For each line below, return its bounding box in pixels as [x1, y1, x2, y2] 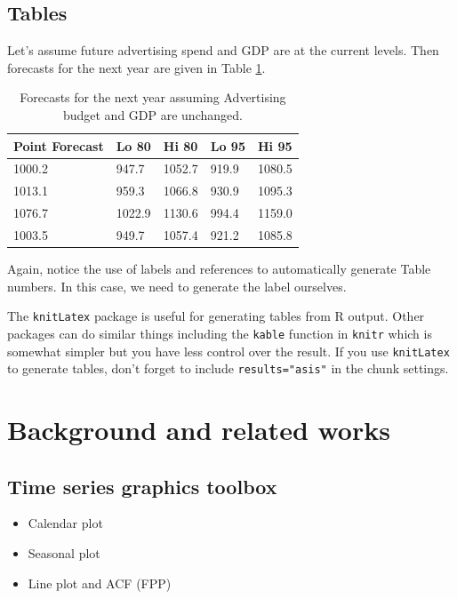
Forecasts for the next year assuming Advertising [20, 88, 286, 107]
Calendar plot [28, 514, 103, 532]
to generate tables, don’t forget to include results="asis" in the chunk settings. [7, 359, 449, 378]
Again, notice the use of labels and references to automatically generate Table [7, 260, 431, 278]
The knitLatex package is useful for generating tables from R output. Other [7, 307, 425, 325]
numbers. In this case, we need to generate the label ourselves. [7, 276, 347, 295]
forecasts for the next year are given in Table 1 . [7, 58, 266, 76]
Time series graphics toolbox [7, 472, 277, 499]
